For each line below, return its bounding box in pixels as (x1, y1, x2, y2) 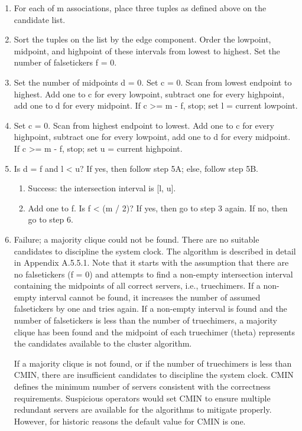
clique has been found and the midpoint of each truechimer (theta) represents (14, 325, 295, 338)
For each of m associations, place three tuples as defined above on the (14, 2, 267, 14)
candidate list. (14, 13, 66, 25)
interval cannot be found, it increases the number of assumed (39, 290, 261, 303)
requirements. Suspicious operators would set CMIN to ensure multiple (14, 391, 271, 404)
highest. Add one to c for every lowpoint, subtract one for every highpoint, (14, 87, 285, 100)
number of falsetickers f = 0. (14, 56, 117, 68)
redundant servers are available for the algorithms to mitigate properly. (14, 403, 272, 416)
